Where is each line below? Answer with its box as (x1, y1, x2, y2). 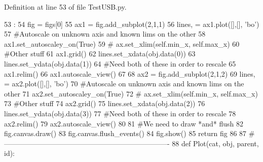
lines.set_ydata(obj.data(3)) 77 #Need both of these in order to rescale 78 (4, 108, 236, 118)
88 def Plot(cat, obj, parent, (172, 138, 259, 148)
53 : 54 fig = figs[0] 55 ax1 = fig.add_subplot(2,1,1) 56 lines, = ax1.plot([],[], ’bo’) (4, 18, 259, 29)
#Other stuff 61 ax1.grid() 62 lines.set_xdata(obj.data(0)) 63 (4, 48, 196, 59)
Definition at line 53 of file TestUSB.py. (4, 2, 127, 12)
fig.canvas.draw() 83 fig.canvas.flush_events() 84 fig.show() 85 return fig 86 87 (4, 128, 247, 139)
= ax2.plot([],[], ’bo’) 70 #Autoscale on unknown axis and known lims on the (4, 78, 244, 89)
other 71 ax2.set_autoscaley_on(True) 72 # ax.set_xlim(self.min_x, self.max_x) (4, 88, 258, 99)
